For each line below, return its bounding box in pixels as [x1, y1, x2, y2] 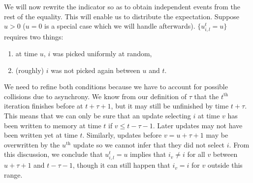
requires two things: [4, 32, 63, 42]
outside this [207, 160, 243, 170]
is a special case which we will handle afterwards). [44, 21, 195, 31]
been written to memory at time [4, 120, 101, 130]
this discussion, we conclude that [4, 149, 103, 159]
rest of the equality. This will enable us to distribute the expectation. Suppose [4, 11, 240, 21]
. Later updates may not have [153, 120, 243, 130]
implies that [130, 149, 166, 159]
